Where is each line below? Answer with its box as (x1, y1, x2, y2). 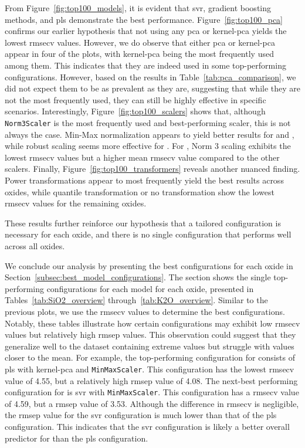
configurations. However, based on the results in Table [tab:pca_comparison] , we (5, 70, 296, 83)
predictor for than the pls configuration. (5, 432, 148, 444)
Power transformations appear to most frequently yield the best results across (5, 174, 284, 186)
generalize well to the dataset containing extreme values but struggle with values (5, 340, 294, 352)
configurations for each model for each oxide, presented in (46, 282, 254, 294)
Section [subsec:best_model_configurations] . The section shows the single (5, 271, 271, 283)
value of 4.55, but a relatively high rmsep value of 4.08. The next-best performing (5, 374, 298, 386)
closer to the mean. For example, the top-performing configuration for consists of (5, 351, 296, 364)
